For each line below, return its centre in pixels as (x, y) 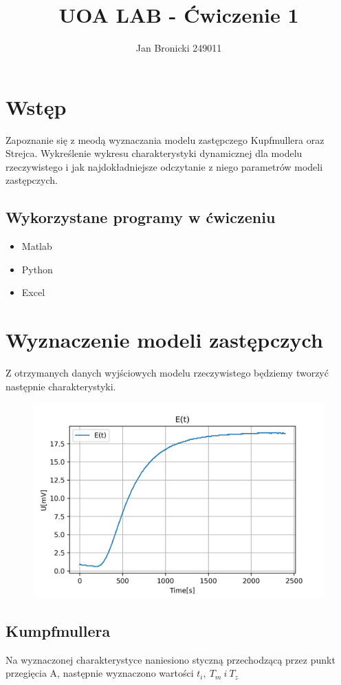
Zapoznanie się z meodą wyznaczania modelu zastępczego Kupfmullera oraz (165, 139)
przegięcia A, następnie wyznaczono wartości (100, 673)
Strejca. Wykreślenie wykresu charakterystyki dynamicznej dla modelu (154, 153)
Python (37, 269)
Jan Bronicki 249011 (179, 48)
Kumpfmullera (58, 630)
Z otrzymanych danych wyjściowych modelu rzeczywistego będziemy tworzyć (167, 373)
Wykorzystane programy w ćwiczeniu (141, 217)
